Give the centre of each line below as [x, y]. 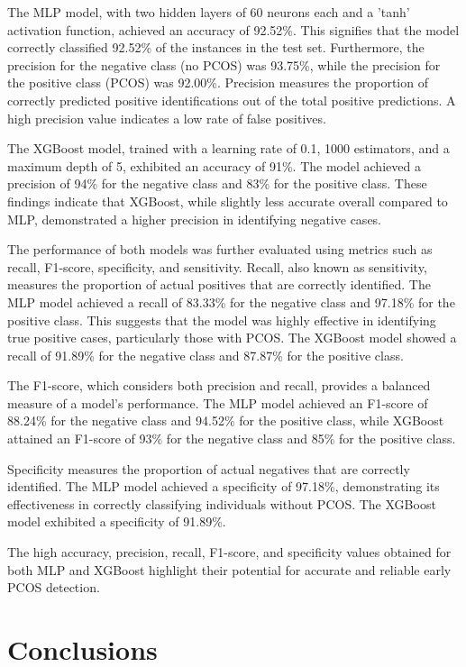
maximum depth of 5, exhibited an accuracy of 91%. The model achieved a [214, 165]
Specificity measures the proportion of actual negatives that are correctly [209, 468]
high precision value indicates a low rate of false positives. [167, 118]
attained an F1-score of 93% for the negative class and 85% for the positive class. [232, 439]
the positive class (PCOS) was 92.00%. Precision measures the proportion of [218, 82]
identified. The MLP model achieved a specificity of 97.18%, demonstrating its [224, 486]
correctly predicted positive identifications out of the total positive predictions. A [232, 100]
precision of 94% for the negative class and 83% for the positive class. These [217, 183]
